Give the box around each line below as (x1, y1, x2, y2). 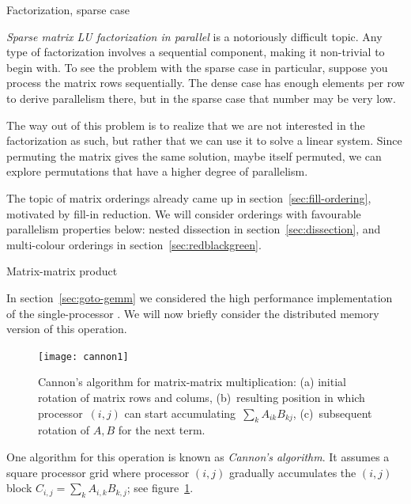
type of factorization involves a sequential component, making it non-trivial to (6, 44, 385, 60)
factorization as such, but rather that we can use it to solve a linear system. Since (6, 132, 402, 149)
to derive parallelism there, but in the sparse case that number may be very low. (6, 89, 396, 106)
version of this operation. (6, 320, 127, 337)
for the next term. (118, 422, 205, 438)
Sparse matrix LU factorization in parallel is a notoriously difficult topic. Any (6, 28, 383, 44)
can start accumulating (124, 404, 236, 421)
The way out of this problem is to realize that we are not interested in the (6, 116, 365, 133)
